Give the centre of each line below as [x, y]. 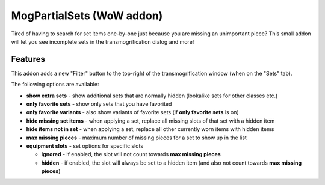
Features [28, 59]
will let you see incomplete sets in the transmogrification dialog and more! [103, 41]
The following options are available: [55, 85]
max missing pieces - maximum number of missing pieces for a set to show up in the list [136, 138]
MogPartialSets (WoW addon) [87, 16]
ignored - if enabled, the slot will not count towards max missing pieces [131, 154]
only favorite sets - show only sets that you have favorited [99, 104]
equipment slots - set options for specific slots [85, 146]
